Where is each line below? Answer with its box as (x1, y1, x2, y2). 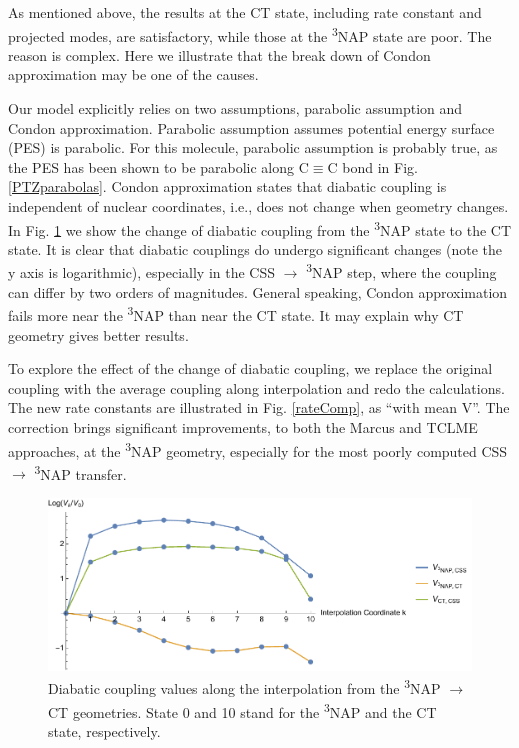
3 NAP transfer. (34, 460, 127, 484)
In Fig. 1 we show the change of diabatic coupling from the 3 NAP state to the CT (8, 216, 512, 240)
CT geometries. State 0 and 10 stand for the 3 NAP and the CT (48, 698, 437, 722)
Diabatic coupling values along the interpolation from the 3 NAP (48, 675, 441, 699)
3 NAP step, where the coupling (306, 259, 497, 283)
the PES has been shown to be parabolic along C (8, 156, 309, 177)
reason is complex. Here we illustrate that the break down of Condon (8, 44, 431, 65)
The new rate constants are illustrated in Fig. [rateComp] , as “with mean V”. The (8, 397, 510, 418)
